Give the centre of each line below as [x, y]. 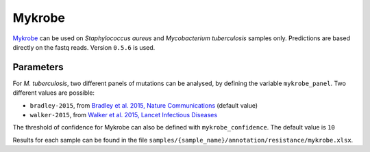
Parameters [38, 67]
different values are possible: [54, 93]
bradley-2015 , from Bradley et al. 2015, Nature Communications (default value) [144, 105]
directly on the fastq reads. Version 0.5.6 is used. [84, 47]
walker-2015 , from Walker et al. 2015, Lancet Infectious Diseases [124, 115]
